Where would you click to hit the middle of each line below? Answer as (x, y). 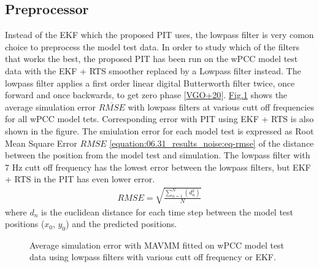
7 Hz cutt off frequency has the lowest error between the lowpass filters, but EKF (158, 167)
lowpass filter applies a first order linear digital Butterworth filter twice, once (150, 83)
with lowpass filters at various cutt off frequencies (221, 106)
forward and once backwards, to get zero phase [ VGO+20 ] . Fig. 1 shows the (146, 95)
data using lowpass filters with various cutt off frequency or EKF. (153, 257)
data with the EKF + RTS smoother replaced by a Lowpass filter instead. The (153, 70)
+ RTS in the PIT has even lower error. (80, 179)
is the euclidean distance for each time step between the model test (167, 211)
